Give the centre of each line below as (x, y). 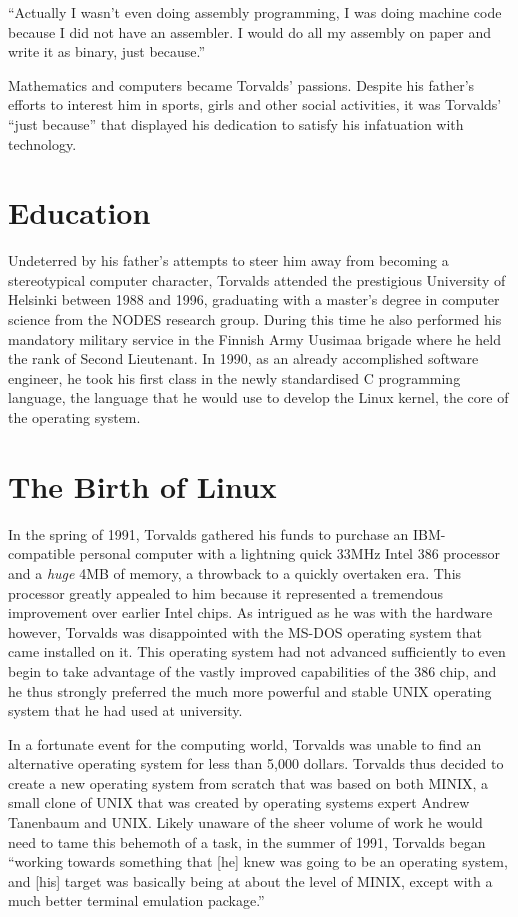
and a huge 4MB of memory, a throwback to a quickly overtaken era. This (235, 572)
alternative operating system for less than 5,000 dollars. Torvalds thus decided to (256, 763)
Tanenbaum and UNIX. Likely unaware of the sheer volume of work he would (245, 822)
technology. (42, 143)
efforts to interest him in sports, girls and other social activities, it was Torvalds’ (255, 104)
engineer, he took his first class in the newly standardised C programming (234, 377)
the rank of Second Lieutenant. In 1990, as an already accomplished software (243, 358)
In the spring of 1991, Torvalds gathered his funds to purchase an (208, 533)
